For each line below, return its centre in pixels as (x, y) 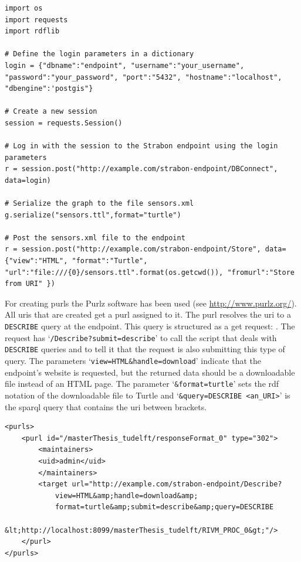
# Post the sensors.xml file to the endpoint (95, 238)
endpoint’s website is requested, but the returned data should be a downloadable (150, 372)
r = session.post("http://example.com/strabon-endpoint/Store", (133, 249)
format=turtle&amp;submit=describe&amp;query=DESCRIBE (164, 507)
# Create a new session (51, 112)
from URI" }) (30, 284)
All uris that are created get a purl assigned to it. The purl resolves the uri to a (148, 314)
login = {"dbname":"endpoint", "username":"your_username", (125, 65)
